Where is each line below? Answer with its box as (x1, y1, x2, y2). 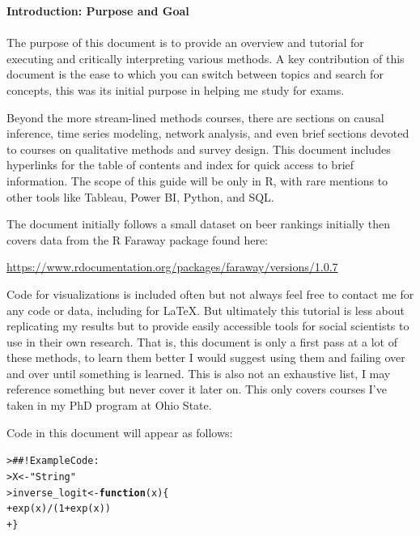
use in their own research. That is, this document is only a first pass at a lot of (6, 333, 397, 350)
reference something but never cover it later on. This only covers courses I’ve (6, 381, 387, 398)
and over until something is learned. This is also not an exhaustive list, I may (6, 364, 391, 381)
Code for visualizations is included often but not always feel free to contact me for (6, 285, 414, 302)
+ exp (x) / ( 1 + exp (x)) (6, 503, 111, 515)
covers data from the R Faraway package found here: (6, 231, 268, 248)
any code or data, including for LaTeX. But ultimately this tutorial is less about (6, 301, 405, 318)
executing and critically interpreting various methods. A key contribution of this (6, 49, 405, 66)
